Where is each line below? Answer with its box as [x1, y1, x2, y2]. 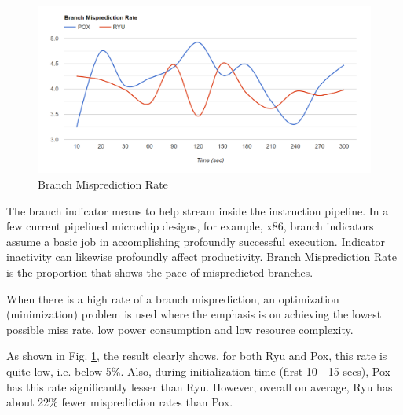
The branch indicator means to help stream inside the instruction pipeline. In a [6, 202, 389, 219]
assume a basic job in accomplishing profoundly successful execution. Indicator [6, 233, 386, 249]
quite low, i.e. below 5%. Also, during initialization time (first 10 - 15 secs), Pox [6, 362, 391, 379]
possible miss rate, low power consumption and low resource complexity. [6, 321, 354, 337]
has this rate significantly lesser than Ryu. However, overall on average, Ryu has [6, 378, 393, 395]
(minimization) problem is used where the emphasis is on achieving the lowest [6, 306, 382, 322]
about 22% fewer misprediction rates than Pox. [6, 394, 233, 410]
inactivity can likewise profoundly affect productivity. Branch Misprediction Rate [6, 248, 397, 265]
